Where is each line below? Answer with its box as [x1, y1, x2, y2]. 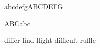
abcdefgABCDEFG [4, 1, 63, 11]
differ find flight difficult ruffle [4, 35, 96, 45]
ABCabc [4, 18, 30, 28]
